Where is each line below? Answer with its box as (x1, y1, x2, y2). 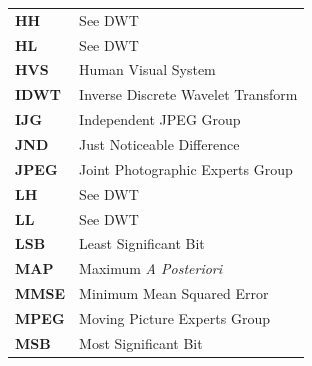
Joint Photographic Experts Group (79, 158, 293, 179)
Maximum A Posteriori (79, 258, 223, 279)
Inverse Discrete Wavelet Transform (79, 84, 298, 105)
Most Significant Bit (79, 332, 203, 353)
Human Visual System (79, 59, 216, 80)
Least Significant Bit (79, 233, 205, 254)
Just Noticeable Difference (79, 133, 240, 154)
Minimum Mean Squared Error (79, 283, 269, 304)
